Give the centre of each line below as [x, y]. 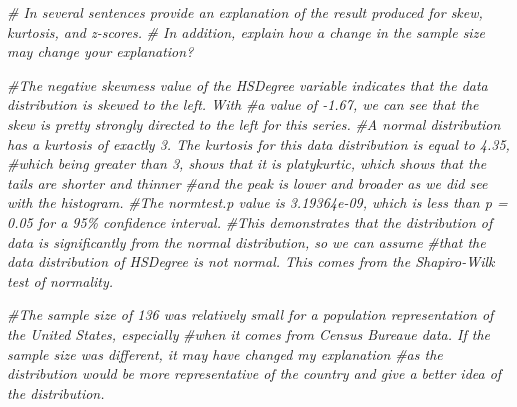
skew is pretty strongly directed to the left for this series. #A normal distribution [254, 123]
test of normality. [60, 280]
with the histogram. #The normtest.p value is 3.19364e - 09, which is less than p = [257, 202]
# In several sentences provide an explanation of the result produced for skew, [245, 12]
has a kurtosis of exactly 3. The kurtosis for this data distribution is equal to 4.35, [258, 143]
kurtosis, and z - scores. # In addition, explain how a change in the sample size [246, 31]
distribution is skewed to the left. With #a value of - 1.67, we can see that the [243, 104]
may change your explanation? [100, 51]
